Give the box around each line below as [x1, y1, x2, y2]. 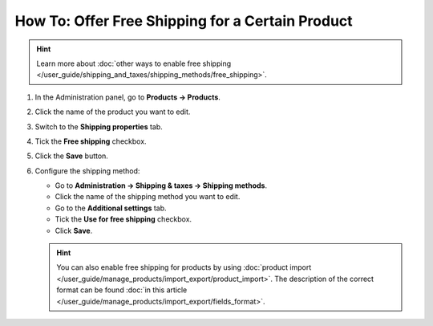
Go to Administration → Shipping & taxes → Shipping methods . [55, 181, 268, 190]
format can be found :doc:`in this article [56, 285, 188, 295]
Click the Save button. [34, 151, 108, 161]
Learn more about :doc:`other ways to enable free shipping [36, 59, 232, 68]
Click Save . [55, 226, 93, 235]
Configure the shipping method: [34, 165, 140, 176]
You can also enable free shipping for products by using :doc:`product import [56, 263, 312, 272]
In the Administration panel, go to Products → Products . [34, 92, 221, 102]
